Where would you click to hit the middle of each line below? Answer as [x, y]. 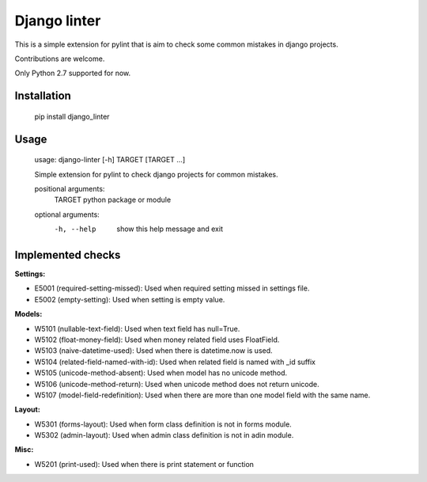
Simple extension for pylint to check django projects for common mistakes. [156, 174]
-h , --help [75, 229]
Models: [28, 314]
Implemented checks [68, 254]
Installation [43, 96]
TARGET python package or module [113, 200]
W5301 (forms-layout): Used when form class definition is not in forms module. [163, 424]
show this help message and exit [170, 229]
